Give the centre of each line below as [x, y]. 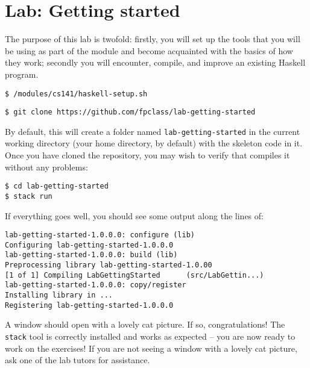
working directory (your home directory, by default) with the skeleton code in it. [154, 143]
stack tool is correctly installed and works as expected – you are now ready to [150, 336]
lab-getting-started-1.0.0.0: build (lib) [91, 255]
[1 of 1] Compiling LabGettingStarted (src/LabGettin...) [134, 275]
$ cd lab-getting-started [57, 186]
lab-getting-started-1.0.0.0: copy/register [96, 285]
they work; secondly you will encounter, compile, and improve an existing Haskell [155, 62]
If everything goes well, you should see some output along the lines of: [134, 215]
